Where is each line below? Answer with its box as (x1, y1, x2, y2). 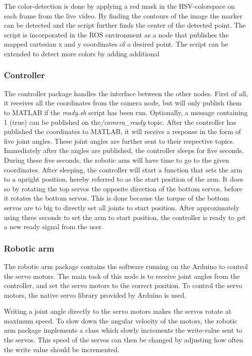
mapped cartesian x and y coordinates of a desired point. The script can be (4, 39, 228, 49)
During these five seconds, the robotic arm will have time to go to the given (4, 154, 229, 165)
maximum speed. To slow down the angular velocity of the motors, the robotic (4, 315, 237, 325)
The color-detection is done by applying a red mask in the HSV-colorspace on (4, 1, 235, 11)
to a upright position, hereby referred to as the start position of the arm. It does (4, 174, 243, 184)
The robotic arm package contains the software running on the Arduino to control (4, 261, 248, 271)
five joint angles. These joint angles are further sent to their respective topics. (4, 136, 235, 146)
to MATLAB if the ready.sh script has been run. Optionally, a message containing (4, 107, 248, 117)
